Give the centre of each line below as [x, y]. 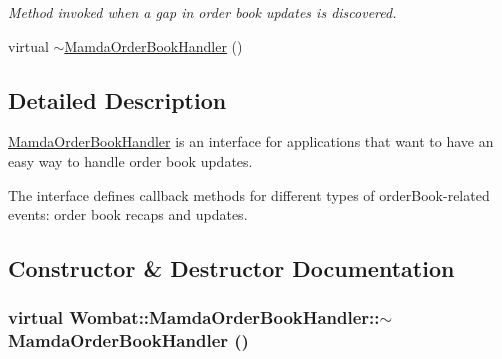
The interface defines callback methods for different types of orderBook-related [249, 194]
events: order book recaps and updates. [128, 214]
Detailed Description [117, 99]
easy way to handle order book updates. [130, 160]
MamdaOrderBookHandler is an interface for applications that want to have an [251, 141]
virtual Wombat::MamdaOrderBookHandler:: [194, 317]
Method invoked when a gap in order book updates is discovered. [202, 12]
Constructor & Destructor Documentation [231, 268]
